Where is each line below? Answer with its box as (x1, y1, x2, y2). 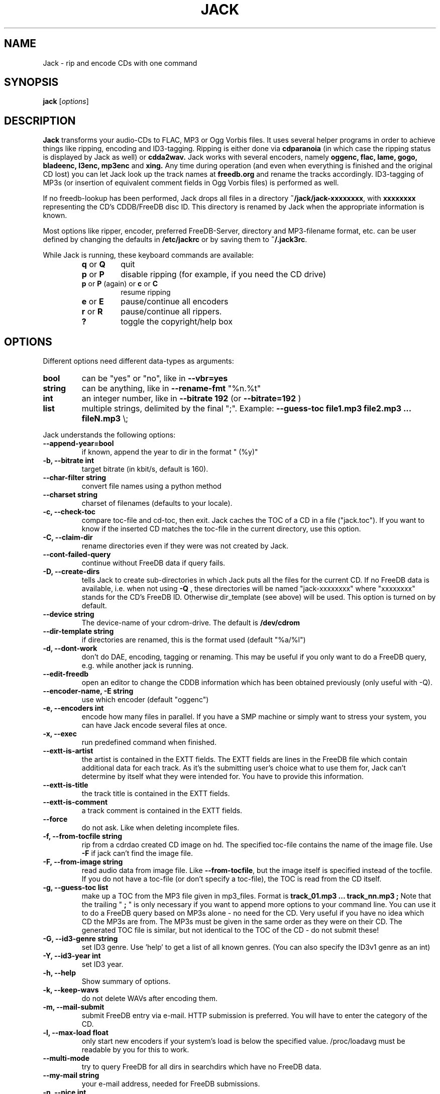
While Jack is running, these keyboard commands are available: (43, 251, 254, 260)
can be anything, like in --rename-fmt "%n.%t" (81, 383, 261, 394)
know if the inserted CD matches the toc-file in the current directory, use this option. (81, 524, 361, 533)
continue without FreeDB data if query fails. (81, 559, 226, 568)
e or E (81, 296, 104, 307)
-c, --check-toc (43, 507, 96, 516)
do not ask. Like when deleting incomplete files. (81, 823, 240, 832)
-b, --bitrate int (43, 456, 94, 465)
